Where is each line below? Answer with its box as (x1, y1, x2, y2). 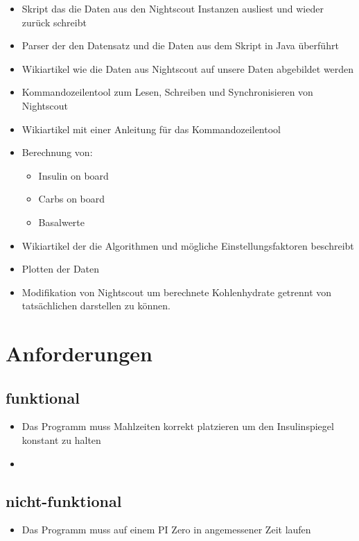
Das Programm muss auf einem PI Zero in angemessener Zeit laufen (21, 522, 311, 537)
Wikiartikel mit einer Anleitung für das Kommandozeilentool (21, 121, 281, 136)
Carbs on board (38, 191, 105, 206)
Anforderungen (6, 339, 152, 368)
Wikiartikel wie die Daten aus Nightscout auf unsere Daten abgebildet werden (21, 61, 354, 76)
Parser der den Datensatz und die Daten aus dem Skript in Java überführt (21, 38, 339, 53)
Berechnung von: (21, 145, 93, 160)
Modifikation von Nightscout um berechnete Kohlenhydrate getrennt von (21, 284, 332, 299)
